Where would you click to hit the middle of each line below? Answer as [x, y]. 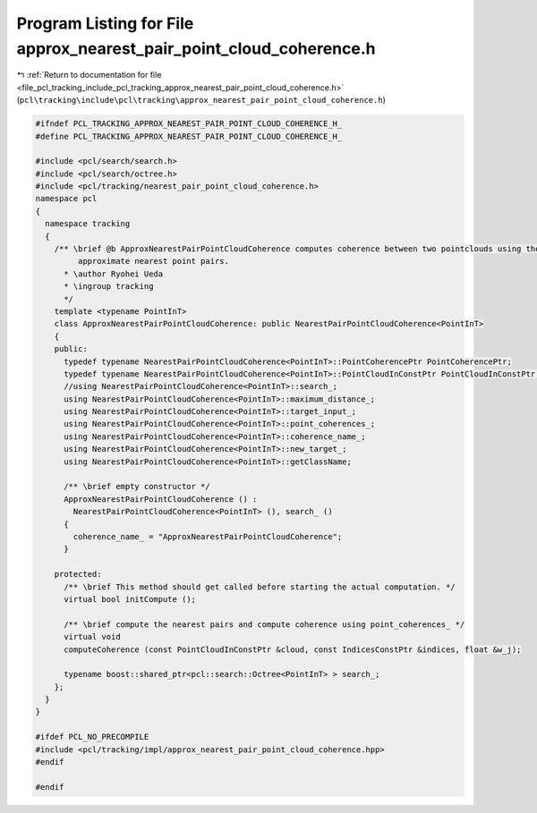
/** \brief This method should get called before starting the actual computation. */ [260, 587]
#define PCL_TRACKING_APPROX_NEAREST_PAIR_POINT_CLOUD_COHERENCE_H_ [189, 136]
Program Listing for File [105, 23]
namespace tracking [88, 224]
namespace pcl [66, 199]
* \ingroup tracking [109, 287]
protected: [78, 574]
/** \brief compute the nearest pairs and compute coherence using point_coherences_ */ [264, 624]
